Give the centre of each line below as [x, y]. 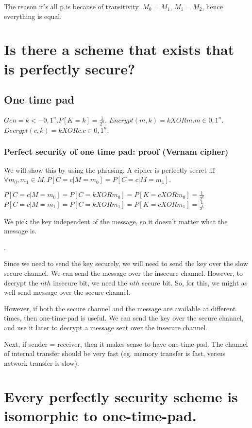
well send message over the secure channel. [67, 292]
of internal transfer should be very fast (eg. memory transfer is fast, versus [115, 353]
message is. [20, 231]
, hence [212, 6]
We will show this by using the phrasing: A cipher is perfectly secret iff [109, 169]
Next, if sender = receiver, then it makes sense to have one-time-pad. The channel [126, 344]
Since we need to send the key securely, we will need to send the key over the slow [126, 263]
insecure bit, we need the [90, 282]
